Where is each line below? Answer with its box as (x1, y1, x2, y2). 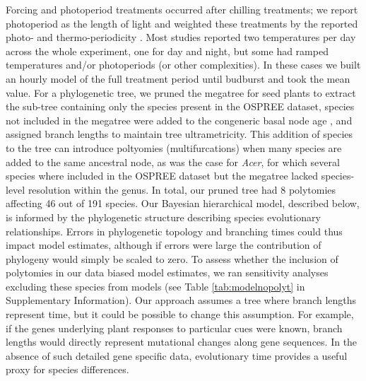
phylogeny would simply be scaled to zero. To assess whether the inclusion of (6, 251, 338, 266)
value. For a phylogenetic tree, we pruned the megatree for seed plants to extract (6, 85, 356, 100)
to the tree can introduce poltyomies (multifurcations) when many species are (6, 140, 342, 155)
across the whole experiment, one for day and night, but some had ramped (6, 43, 329, 58)
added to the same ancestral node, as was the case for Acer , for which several (6, 154, 340, 169)
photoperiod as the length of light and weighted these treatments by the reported (6, 16, 358, 30)
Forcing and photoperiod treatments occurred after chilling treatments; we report (6, 2, 358, 16)
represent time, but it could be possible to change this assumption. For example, (6, 307, 354, 322)
